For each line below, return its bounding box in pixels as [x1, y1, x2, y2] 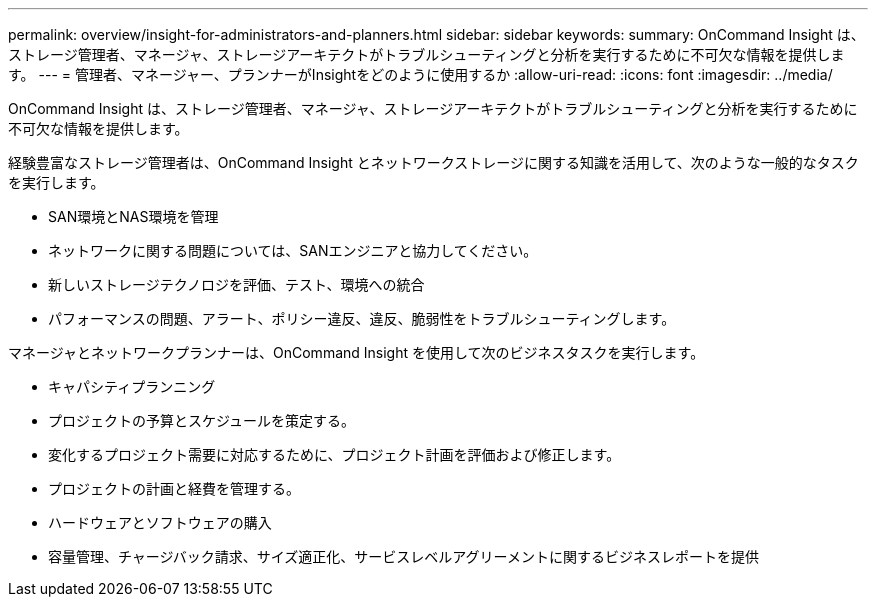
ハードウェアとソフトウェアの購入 [48, 514, 272, 531]
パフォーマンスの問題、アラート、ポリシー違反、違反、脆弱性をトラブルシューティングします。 [48, 310, 676, 327]
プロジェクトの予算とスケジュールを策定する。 [48, 412, 356, 429]
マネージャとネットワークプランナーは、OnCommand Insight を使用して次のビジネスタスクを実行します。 [8, 344, 705, 361]
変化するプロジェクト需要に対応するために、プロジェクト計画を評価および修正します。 [48, 446, 621, 463]
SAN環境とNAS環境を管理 [48, 208, 219, 225]
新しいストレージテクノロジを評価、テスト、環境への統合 [48, 276, 425, 293]
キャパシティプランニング [48, 378, 216, 395]
